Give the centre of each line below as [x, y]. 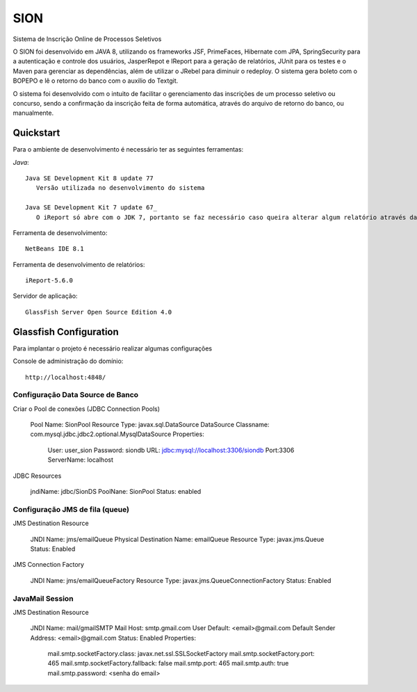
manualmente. [33, 113]
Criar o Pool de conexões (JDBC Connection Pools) [86, 409]
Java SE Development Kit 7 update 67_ [91, 208]
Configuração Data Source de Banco [76, 395]
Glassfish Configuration [66, 331]
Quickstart [36, 133]
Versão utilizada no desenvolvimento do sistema [120, 188]
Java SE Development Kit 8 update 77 [90, 178]
